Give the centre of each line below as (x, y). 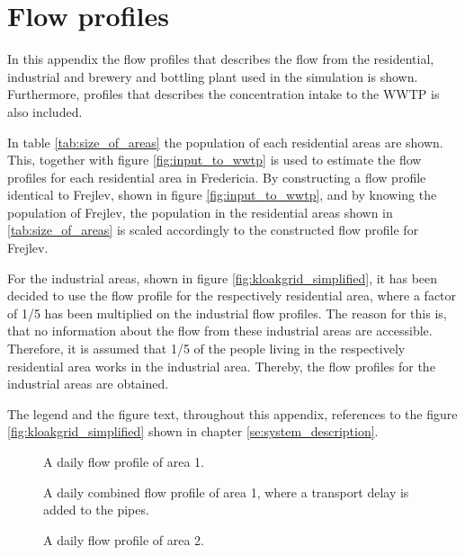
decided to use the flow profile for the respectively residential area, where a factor (232, 295)
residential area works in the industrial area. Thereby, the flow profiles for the (221, 366)
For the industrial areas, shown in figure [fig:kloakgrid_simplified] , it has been (223, 277)
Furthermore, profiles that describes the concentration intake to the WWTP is (224, 94)
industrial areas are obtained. (88, 384)
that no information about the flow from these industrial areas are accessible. (220, 331)
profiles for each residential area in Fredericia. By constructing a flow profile (217, 177)
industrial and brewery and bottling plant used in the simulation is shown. (213, 76)
